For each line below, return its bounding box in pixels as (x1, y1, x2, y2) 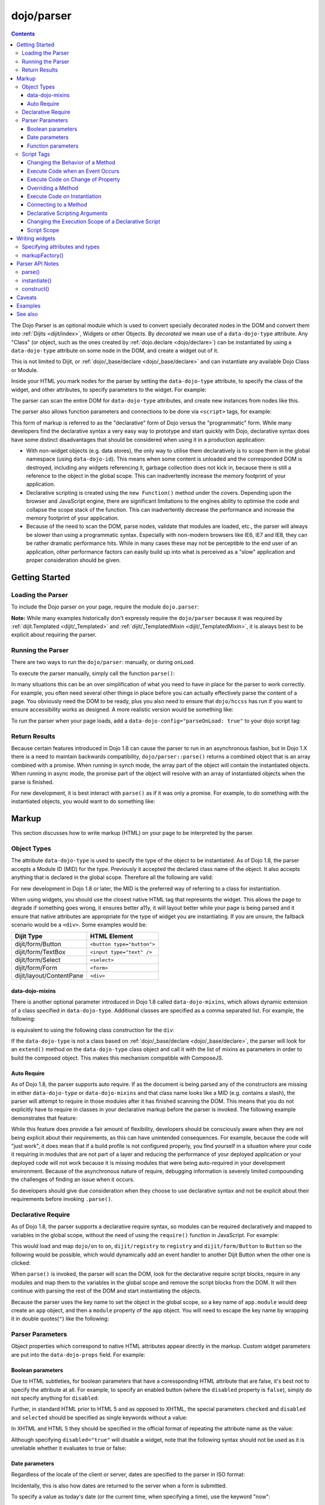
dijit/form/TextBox (14, 948, 66, 957)
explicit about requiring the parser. (11, 631, 97, 638)
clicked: (11, 1259, 31, 1267)
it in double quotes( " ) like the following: (11, 1315, 110, 1323)
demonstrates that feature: (11, 1114, 78, 1122)
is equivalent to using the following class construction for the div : (11, 1026, 175, 1034)
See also (16, 311, 39, 318)
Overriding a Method (27, 184, 78, 191)
